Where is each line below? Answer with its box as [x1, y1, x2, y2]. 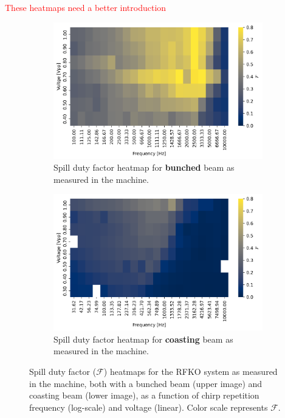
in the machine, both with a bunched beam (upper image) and [29, 377, 263, 389]
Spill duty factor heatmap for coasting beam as [53, 332, 233, 345]
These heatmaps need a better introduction [5, 1, 167, 13]
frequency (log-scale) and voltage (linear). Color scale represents [29, 400, 268, 413]
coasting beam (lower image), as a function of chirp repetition [29, 389, 259, 402]
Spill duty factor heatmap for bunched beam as [53, 161, 235, 174]
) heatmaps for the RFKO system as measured [103, 365, 278, 378]
